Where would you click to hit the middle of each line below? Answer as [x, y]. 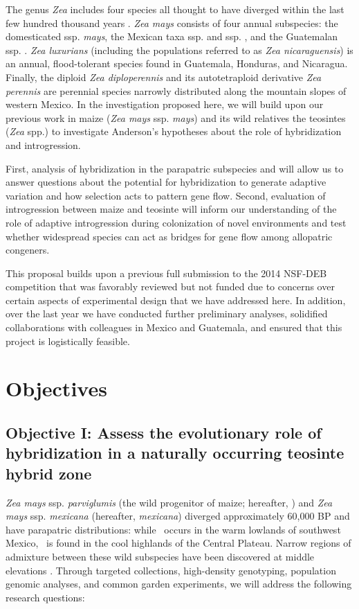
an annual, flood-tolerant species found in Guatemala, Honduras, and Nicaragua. [177, 63]
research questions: [45, 597]
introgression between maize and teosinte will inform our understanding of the [171, 209]
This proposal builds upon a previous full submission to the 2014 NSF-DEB [166, 273]
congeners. [28, 250]
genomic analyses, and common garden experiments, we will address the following [179, 584]
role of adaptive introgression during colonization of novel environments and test [176, 222]
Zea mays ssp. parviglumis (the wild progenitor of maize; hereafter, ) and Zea [169, 502]
